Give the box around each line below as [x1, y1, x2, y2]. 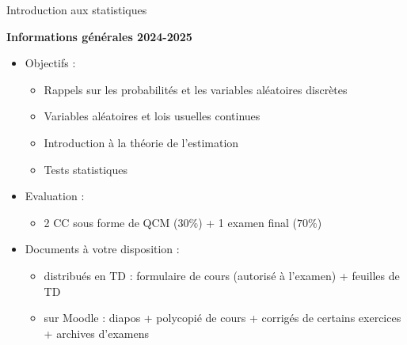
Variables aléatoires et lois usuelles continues [44, 108, 261, 124]
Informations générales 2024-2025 [6, 28, 192, 44]
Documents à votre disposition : [25, 241, 180, 257]
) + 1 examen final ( [198, 214, 298, 230]
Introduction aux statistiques [6, 2, 147, 17]
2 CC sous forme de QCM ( [44, 214, 178, 230]
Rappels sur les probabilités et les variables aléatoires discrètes [44, 81, 348, 97]
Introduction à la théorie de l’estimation [44, 134, 239, 150]
